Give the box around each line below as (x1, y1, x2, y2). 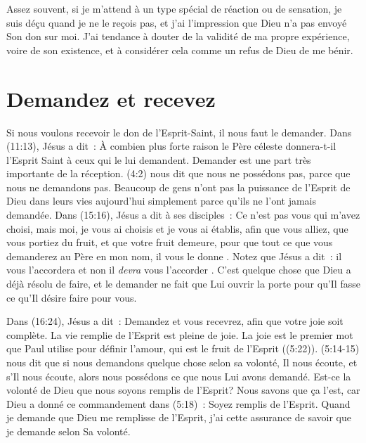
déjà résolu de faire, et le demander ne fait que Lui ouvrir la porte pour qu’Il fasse (6, 276, 360, 291)
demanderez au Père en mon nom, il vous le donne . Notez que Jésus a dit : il (6, 248, 342, 263)
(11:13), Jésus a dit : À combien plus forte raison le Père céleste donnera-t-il (6, 139, 336, 153)
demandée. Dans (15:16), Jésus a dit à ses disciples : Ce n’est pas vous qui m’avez (6, 207, 360, 222)
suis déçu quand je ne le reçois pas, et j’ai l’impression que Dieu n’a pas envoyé (6, 15, 347, 30)
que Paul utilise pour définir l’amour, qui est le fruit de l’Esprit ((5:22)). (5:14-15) (6, 341, 360, 356)
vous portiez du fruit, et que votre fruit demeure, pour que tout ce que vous (6, 235, 333, 250)
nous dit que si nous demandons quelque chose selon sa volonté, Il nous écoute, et (6, 355, 358, 369)
